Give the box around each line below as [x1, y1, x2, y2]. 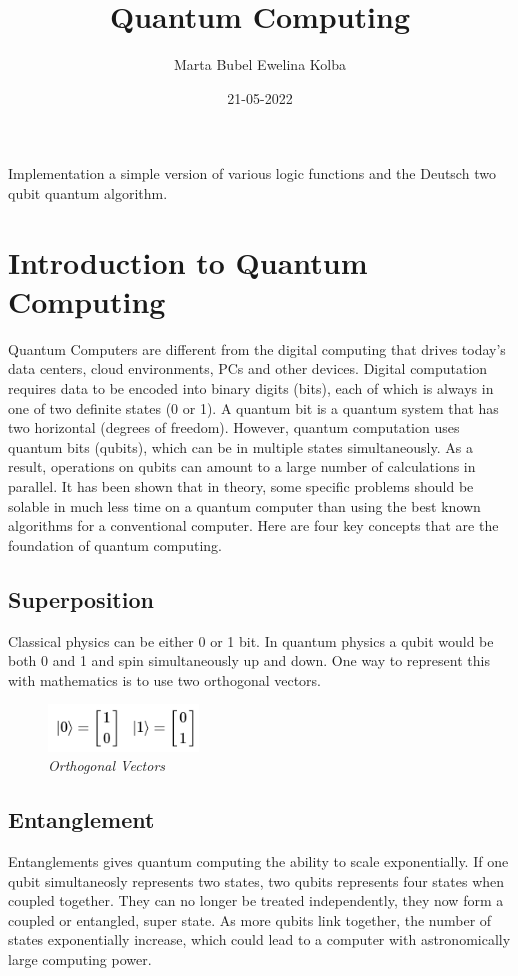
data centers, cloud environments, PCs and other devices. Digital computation [8, 358, 488, 379]
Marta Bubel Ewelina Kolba [174, 54, 346, 75]
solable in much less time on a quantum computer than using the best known [8, 495, 481, 516]
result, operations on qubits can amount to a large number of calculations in [8, 456, 476, 477]
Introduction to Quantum [8, 241, 368, 282]
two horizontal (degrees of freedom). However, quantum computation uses [8, 417, 460, 438]
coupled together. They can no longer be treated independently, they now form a [8, 890, 504, 911]
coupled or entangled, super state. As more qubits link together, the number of [8, 909, 492, 930]
